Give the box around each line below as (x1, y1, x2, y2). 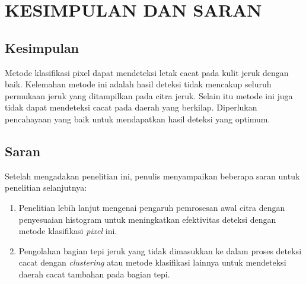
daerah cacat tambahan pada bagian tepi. (18, 267, 170, 280)
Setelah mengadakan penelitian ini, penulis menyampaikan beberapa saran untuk (5, 169, 300, 182)
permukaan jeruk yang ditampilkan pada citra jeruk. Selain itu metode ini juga (5, 89, 293, 102)
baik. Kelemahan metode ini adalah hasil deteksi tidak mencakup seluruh (5, 78, 272, 90)
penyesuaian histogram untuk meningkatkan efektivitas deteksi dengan (18, 213, 276, 225)
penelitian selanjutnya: (5, 181, 87, 194)
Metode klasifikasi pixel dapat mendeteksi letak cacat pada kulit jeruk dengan (5, 66, 289, 78)
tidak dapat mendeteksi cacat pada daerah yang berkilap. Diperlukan (5, 101, 257, 113)
